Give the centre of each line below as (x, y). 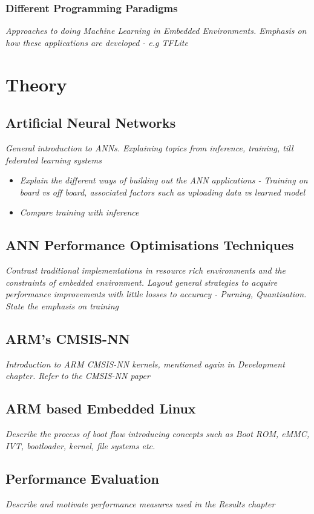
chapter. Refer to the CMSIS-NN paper (78, 376)
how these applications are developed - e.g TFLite (97, 42)
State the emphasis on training (62, 305)
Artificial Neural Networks (91, 123)
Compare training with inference (79, 212)
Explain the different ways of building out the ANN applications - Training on (164, 180)
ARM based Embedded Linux (101, 408)
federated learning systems (54, 160)
